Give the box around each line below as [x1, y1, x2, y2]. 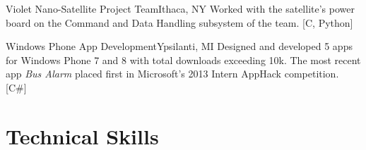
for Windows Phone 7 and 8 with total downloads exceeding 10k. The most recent [6, 52, 361, 67]
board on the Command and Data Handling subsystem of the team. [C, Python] [6, 15, 353, 30]
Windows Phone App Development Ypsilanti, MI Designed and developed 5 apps [6, 39, 353, 54]
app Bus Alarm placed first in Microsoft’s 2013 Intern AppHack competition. [6, 66, 339, 81]
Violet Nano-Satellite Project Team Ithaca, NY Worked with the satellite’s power [6, 1, 355, 15]
